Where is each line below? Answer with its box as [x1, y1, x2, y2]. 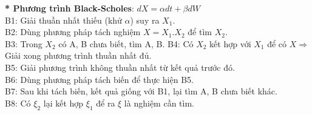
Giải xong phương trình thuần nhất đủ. [5, 49, 152, 62]
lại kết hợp [43, 96, 84, 109]
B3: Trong [5, 37, 42, 50]
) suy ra [130, 13, 160, 26]
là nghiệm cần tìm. [124, 96, 194, 109]
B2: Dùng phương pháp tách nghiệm [5, 25, 141, 38]
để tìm [188, 25, 212, 38]
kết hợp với [209, 37, 251, 50]
